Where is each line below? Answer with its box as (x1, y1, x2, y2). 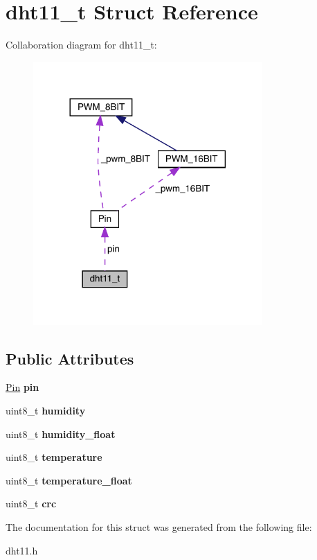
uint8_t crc (6, 496, 57, 511)
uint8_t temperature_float (6, 473, 132, 487)
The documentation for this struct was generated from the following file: (6, 519, 312, 534)
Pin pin (6, 380, 39, 394)
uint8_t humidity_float (6, 426, 116, 441)
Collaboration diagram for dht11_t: (6, 37, 157, 52)
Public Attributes (6, 347, 134, 369)
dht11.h (6, 543, 38, 557)
